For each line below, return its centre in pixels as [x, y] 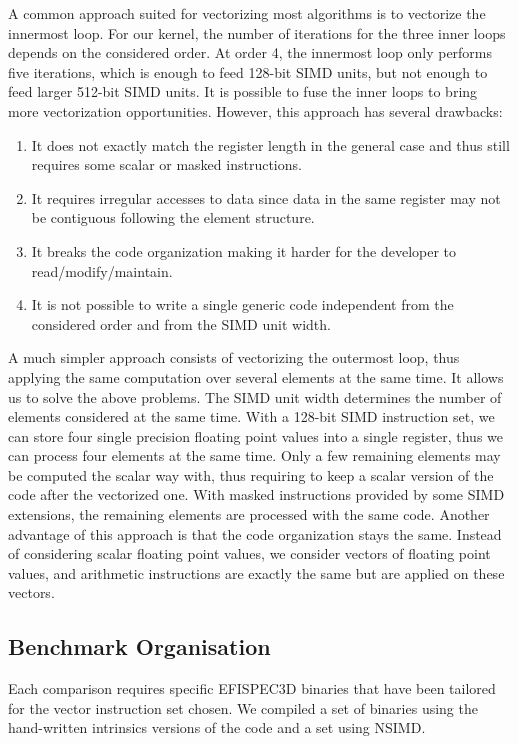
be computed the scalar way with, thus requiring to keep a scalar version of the [251, 474]
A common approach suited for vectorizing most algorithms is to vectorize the [247, 13]
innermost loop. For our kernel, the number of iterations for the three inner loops [257, 32]
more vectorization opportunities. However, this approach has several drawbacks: [255, 110]
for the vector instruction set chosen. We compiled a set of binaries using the [243, 707]
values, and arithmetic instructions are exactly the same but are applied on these [256, 572]
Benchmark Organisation [139, 646]
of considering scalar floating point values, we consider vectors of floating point [249, 553]
